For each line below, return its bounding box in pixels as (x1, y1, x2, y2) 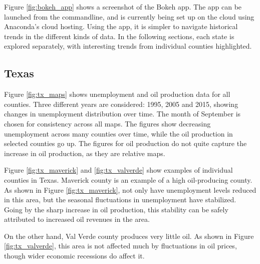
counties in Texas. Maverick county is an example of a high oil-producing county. (4, 174, 252, 185)
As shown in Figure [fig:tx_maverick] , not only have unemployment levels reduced (4, 184, 256, 195)
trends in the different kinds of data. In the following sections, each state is (4, 31, 234, 41)
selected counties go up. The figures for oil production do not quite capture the (4, 138, 247, 149)
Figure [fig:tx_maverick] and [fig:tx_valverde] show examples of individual (4, 165, 233, 175)
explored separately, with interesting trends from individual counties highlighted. (4, 41, 252, 51)
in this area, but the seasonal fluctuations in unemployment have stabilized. (4, 194, 236, 205)
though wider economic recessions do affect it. (4, 250, 145, 261)
